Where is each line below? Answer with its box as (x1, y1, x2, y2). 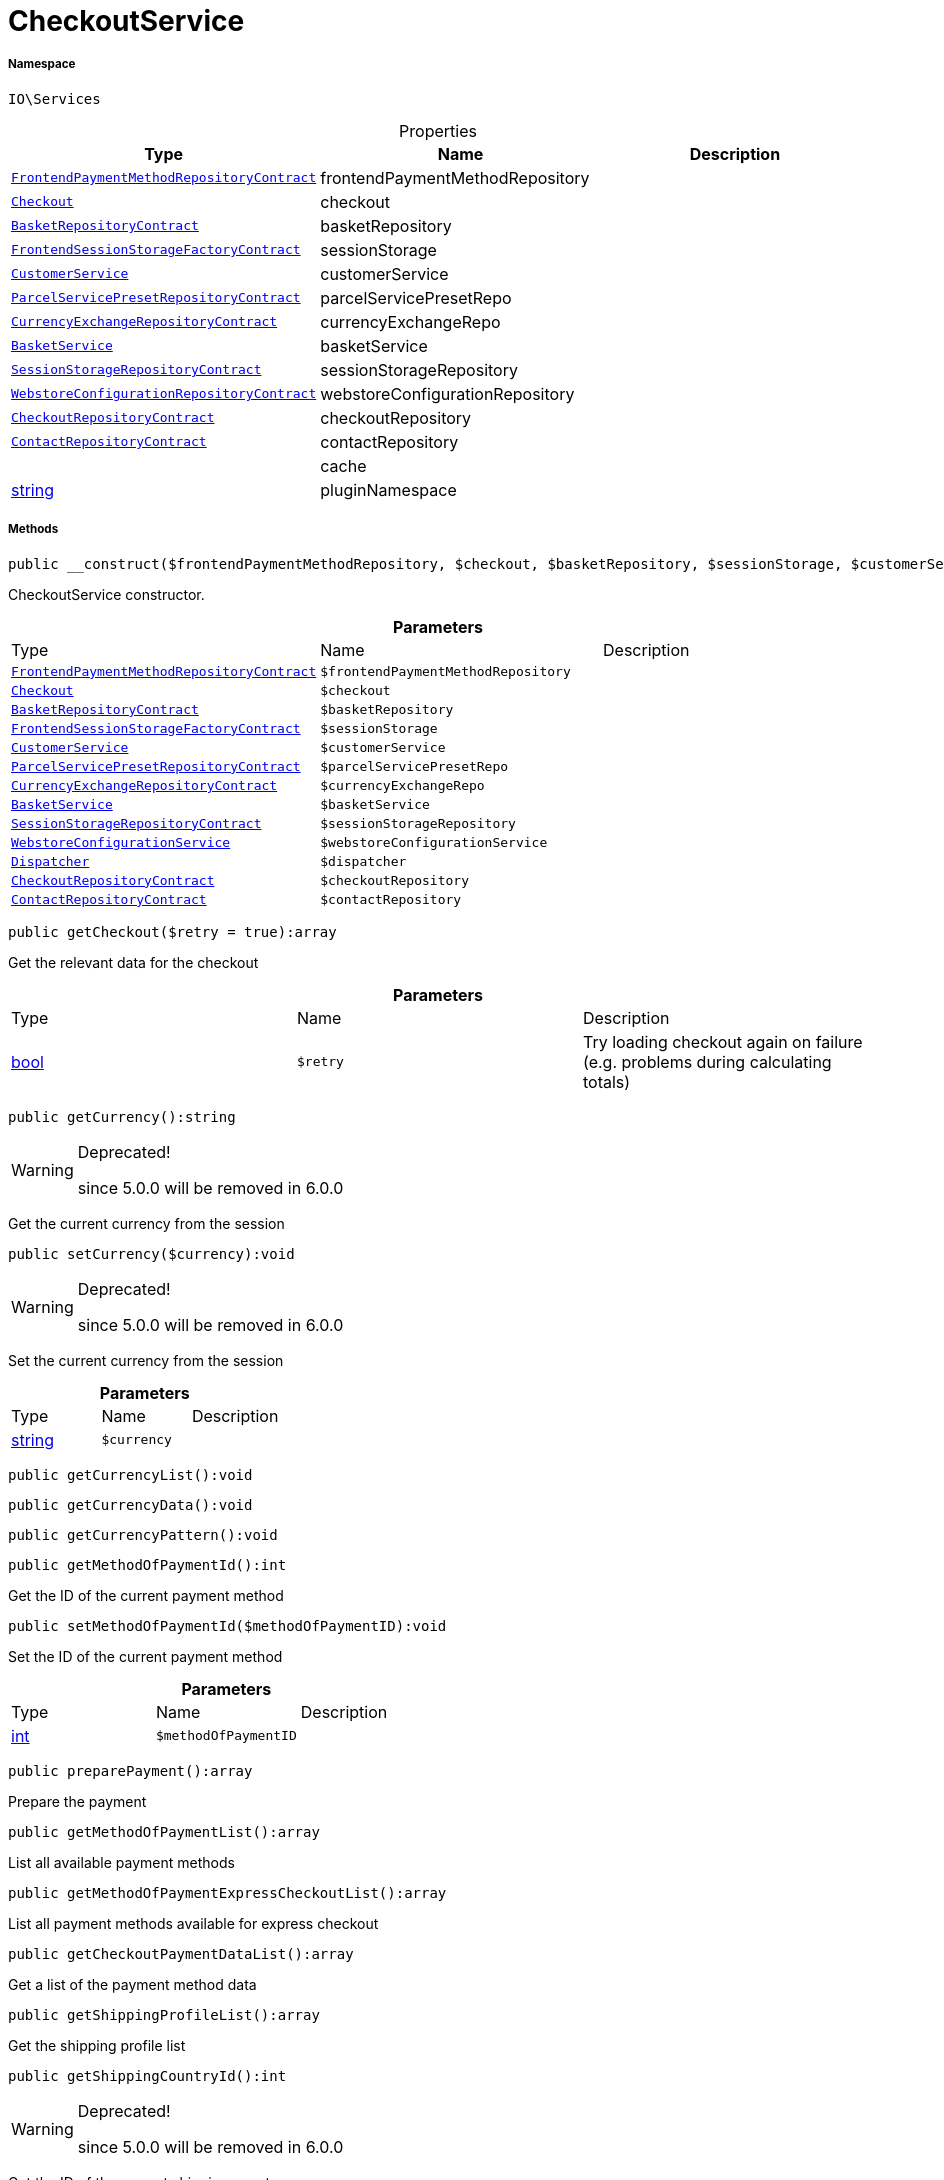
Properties (399, 120, 477, 141)
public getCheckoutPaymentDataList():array (8, 1945, 354, 1962)
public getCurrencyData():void (8, 1496, 253, 1513)
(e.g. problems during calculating (582, 1051, 832, 1072)
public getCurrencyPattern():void (8, 1526, 278, 1543)
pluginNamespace (320, 479, 457, 500)
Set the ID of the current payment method (8, 1647, 283, 1665)
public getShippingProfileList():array (8, 2006, 320, 2023)
